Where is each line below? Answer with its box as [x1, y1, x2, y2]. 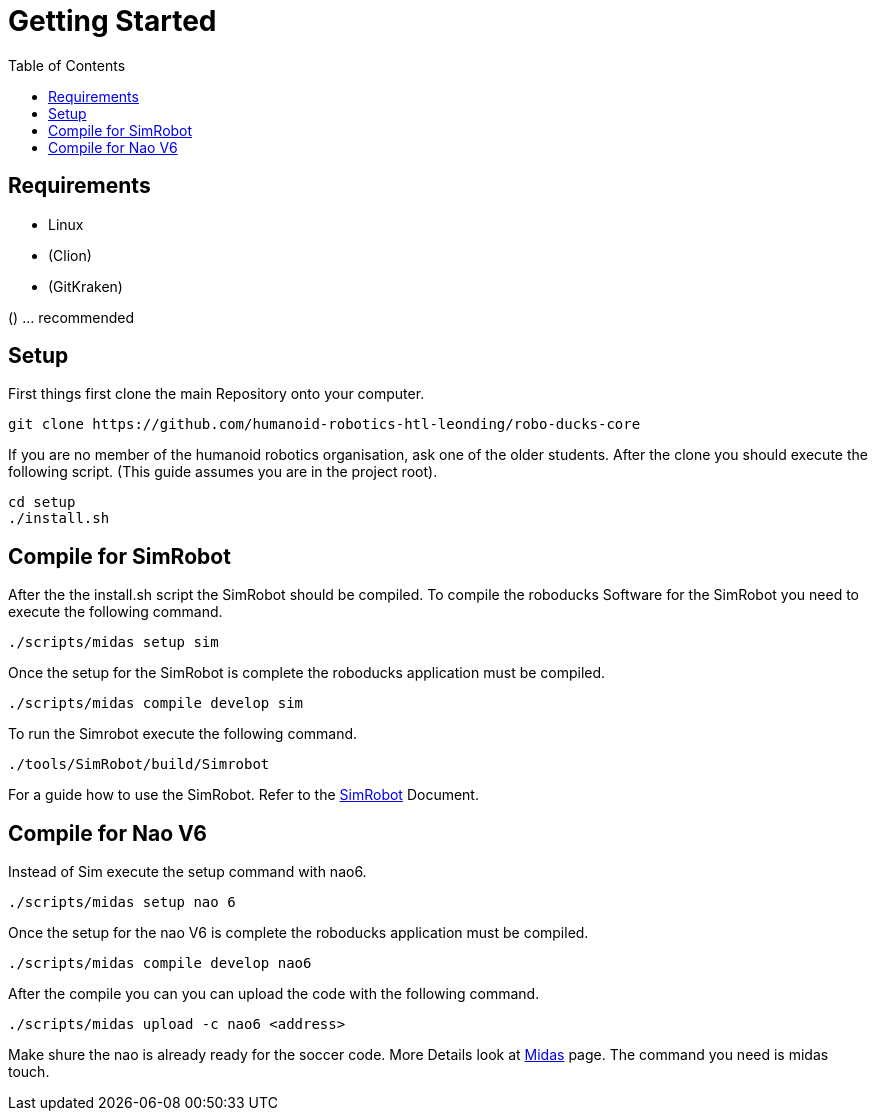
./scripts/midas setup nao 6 [8, 894, 236, 911]
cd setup [8, 494, 76, 511]
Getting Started [8, 4, 217, 38]
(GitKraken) [48, 277, 123, 295]
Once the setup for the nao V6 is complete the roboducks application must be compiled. [8, 924, 589, 942]
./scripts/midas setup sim [8, 634, 219, 651]
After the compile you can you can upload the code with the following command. [8, 985, 540, 1003]
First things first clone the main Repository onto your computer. [8, 385, 425, 403]
